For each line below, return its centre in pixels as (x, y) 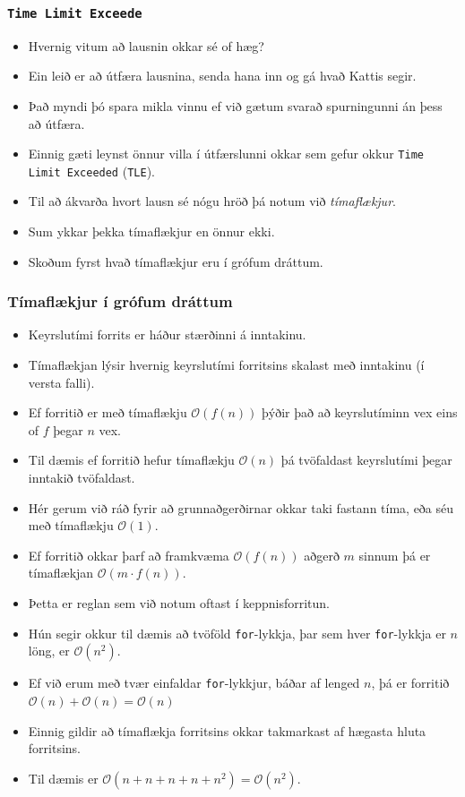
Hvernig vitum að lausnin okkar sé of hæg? (146, 45)
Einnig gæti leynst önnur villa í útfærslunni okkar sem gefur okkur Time (226, 154)
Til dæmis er (63, 778)
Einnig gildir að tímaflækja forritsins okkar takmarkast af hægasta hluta (227, 730)
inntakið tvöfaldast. (82, 478)
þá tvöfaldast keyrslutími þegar (366, 460)
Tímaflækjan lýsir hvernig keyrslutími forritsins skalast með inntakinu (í (226, 365)
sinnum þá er (395, 555)
